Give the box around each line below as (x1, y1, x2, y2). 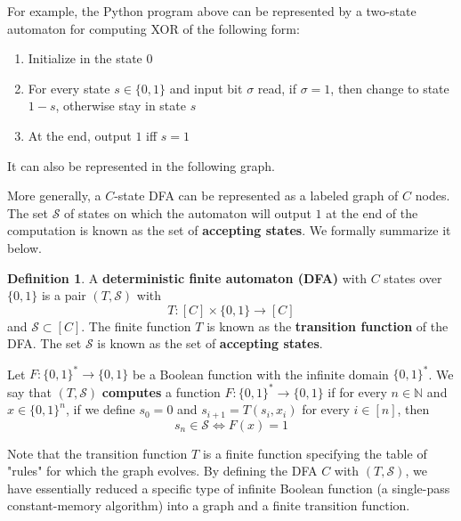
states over (384, 268, 442, 287)
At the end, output (28, 126, 132, 144)
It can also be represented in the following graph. (7, 156, 275, 175)
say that (7, 382, 52, 401)
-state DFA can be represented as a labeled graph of (114, 186, 399, 205)
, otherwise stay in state (55, 96, 186, 115)
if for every (328, 382, 387, 401)
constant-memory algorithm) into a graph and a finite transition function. (7, 496, 410, 515)
